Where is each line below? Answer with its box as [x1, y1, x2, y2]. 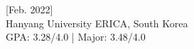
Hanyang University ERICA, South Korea [6, 15, 188, 30]
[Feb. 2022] [6, 2, 53, 16]
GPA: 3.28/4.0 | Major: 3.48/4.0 [6, 29, 146, 44]
